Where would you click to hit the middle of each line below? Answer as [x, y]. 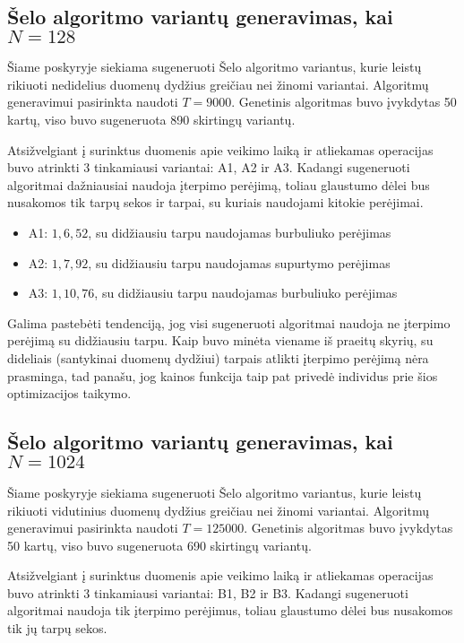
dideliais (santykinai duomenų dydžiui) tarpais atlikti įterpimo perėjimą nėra [218, 357]
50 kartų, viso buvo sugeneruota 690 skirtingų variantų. [159, 545]
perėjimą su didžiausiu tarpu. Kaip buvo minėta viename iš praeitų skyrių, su [220, 340]
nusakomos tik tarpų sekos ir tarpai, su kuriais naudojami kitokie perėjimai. [215, 202]
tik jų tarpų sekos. [57, 628]
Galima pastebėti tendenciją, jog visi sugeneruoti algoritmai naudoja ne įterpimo [229, 322]
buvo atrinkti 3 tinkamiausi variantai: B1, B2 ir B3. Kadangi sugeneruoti [208, 592]
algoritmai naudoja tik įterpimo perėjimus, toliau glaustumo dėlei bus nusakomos [230, 610]
